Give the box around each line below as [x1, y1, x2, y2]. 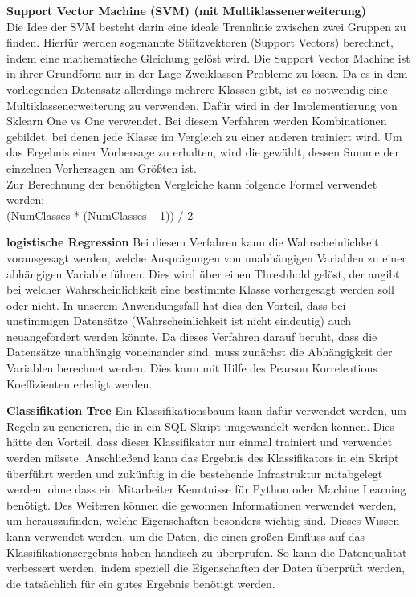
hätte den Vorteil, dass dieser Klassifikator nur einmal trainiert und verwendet [6, 433, 393, 450]
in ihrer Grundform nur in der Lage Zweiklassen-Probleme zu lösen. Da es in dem [6, 65, 408, 82]
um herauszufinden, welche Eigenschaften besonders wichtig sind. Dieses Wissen [6, 512, 400, 529]
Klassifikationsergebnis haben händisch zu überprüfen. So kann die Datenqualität [6, 543, 407, 560]
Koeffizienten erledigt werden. [6, 375, 153, 392]
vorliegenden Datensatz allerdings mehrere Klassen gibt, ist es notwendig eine [6, 80, 388, 97]
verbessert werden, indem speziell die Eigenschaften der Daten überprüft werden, [6, 559, 406, 576]
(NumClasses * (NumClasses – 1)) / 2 [6, 206, 194, 223]
